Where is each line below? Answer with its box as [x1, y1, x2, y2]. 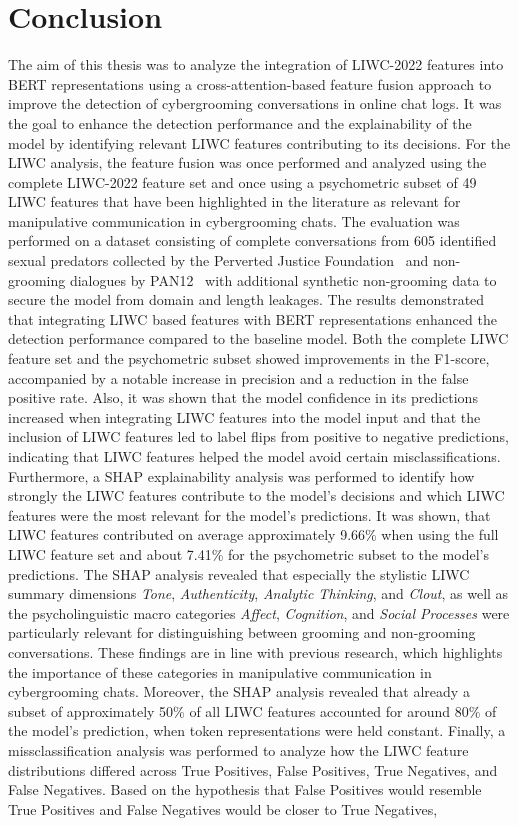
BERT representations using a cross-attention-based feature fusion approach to [8, 73, 492, 94]
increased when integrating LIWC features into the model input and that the [8, 406, 481, 427]
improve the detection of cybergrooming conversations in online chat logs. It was [8, 93, 502, 114]
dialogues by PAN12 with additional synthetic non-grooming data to [69, 269, 497, 290]
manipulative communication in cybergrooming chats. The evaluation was [8, 210, 460, 231]
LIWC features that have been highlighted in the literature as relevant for [8, 191, 461, 212]
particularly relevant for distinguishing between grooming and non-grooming [8, 622, 476, 643]
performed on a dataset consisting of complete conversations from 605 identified [8, 230, 497, 251]
